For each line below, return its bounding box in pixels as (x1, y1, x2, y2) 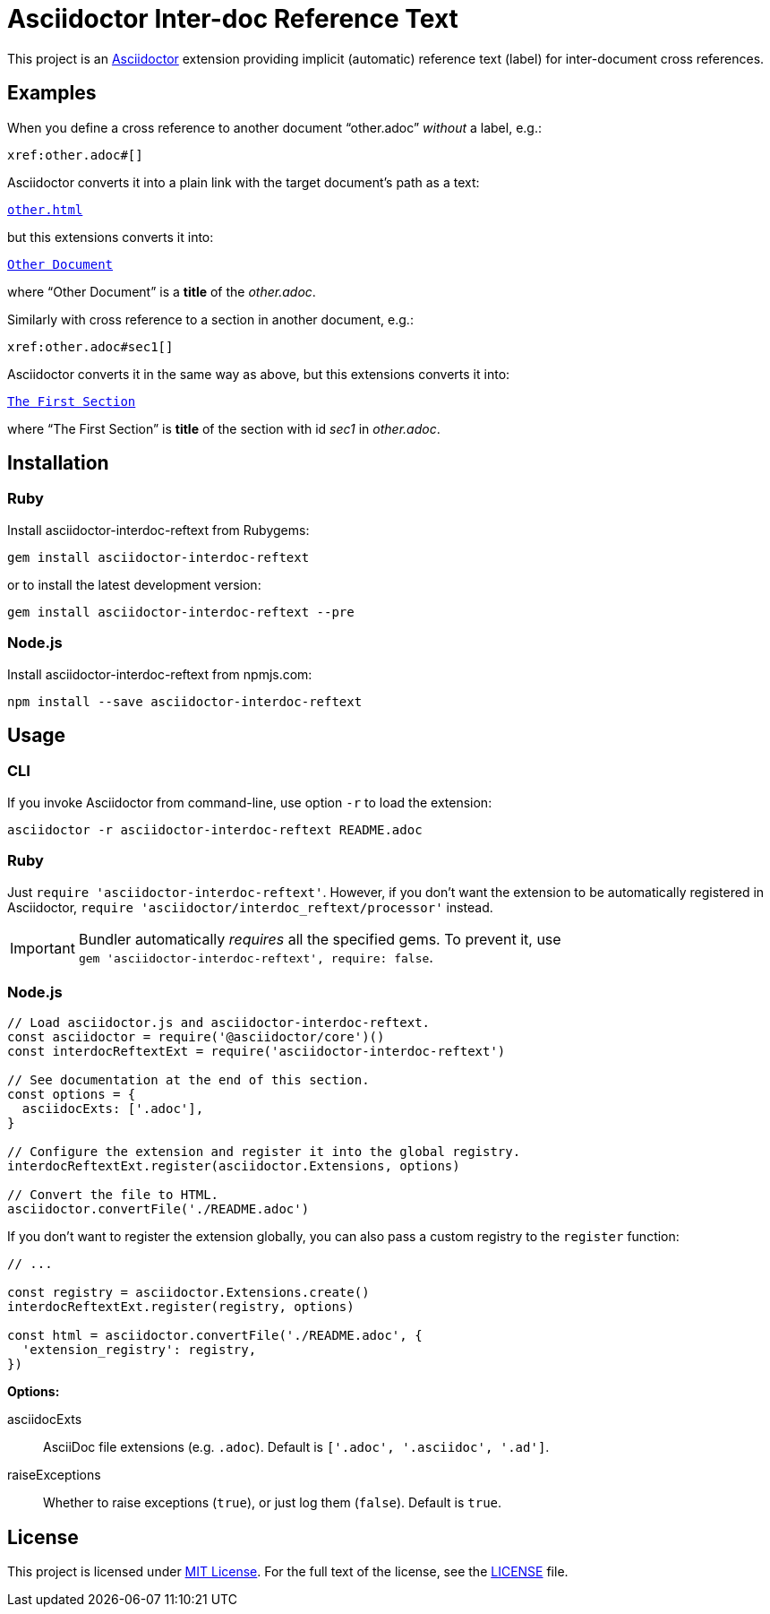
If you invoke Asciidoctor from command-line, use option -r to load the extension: (7, 794, 492, 810)
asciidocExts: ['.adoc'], (21, 1101, 204, 1117)
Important (10, 938, 75, 957)
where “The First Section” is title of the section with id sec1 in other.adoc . (7, 420, 441, 436)
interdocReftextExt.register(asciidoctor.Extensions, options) (7, 1159, 460, 1174)
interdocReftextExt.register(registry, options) (7, 1299, 355, 1315)
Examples (7, 82, 97, 105)
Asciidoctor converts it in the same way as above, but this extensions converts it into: (7, 366, 510, 382)
